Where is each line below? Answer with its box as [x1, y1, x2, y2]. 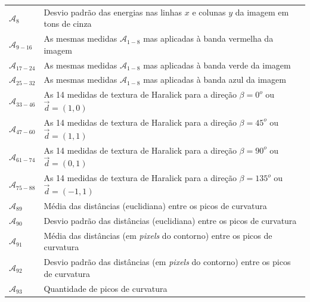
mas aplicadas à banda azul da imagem [143, 73, 286, 86]
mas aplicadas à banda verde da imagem [143, 58, 291, 71]
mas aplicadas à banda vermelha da [143, 32, 274, 45]
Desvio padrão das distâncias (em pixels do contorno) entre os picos [44, 256, 291, 268]
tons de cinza [44, 17, 92, 30]
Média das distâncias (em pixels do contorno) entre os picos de [44, 229, 272, 241]
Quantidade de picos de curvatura [44, 282, 168, 294]
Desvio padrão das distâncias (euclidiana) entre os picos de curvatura [44, 214, 297, 226]
